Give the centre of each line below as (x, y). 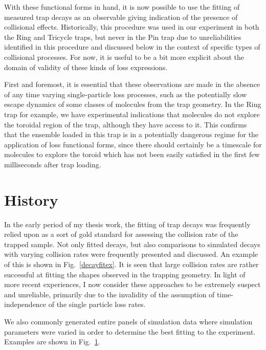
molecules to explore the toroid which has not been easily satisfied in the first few (132, 154)
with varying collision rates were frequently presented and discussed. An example (131, 254)
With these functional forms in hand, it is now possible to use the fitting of (122, 7)
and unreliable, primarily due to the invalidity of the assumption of (109, 294)
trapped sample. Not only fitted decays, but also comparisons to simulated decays (132, 244)
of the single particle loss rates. (97, 304)
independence (25, 304)
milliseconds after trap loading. (53, 164)
